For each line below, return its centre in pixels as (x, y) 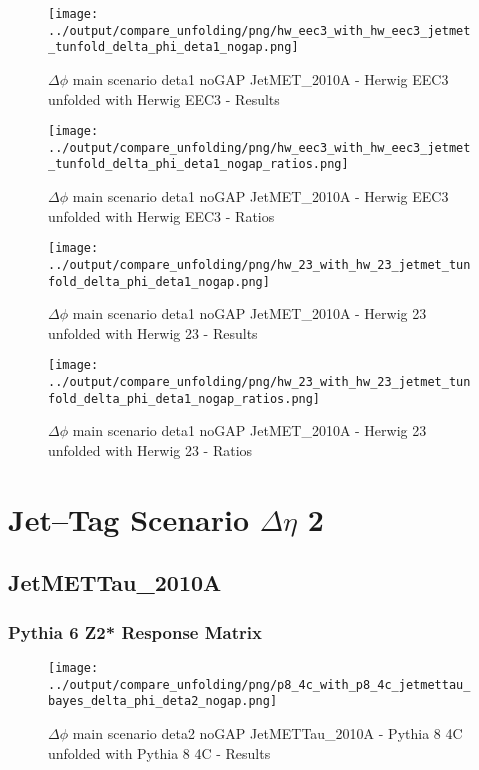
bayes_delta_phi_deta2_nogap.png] (163, 701)
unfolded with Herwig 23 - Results (153, 332)
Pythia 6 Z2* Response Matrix (135, 631)
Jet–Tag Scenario (128, 518)
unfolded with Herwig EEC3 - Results (164, 98)
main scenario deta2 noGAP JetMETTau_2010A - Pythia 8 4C (267, 732)
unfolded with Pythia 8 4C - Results (159, 752)
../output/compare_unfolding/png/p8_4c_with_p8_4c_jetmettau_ (259, 684)
